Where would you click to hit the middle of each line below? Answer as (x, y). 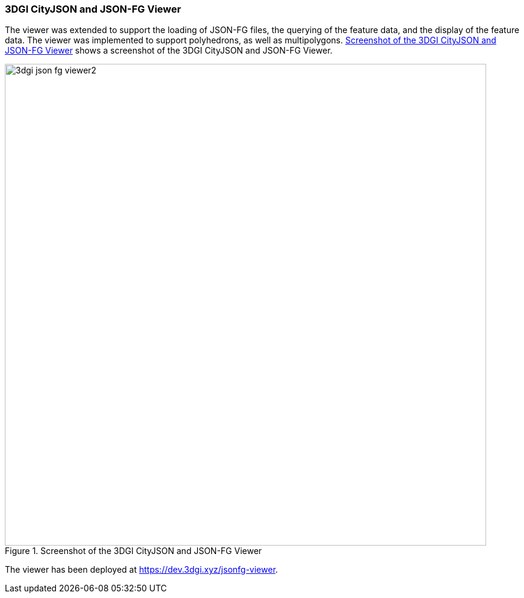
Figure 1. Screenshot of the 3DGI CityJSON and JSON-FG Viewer (134, 551)
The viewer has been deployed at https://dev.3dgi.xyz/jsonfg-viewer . (141, 570)
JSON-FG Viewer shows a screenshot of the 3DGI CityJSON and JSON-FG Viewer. (169, 51)
